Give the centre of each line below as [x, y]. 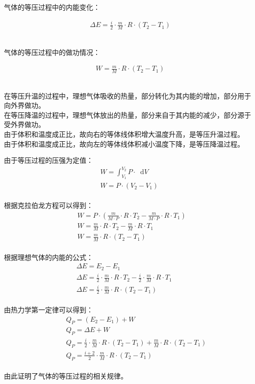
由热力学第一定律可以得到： [49, 309]
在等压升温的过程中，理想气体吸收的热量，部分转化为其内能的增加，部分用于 [127, 95]
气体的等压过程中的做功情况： [52, 52]
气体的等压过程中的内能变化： [52, 7]
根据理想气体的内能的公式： [49, 257]
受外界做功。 [25, 124]
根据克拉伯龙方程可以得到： [49, 205]
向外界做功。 [25, 105]
